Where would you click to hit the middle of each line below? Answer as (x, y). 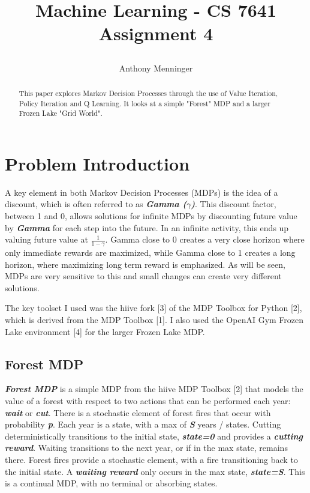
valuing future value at (46, 239)
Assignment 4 (156, 33)
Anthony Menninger (156, 68)
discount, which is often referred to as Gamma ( (96, 204)
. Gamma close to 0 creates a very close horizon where (205, 239)
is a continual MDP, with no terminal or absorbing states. (111, 483)
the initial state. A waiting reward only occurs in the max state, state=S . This (155, 471)
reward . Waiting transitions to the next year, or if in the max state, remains (146, 448)
